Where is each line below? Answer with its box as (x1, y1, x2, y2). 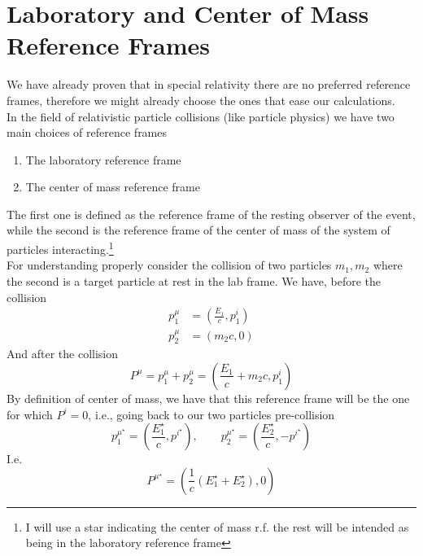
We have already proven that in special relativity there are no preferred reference (7, 76, 411, 93)
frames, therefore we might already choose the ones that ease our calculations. (7, 91, 395, 108)
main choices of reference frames (7, 124, 168, 141)
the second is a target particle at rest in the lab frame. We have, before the (7, 272, 382, 289)
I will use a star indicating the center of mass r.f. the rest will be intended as (25, 518, 409, 535)
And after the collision (7, 345, 119, 362)
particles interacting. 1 (7, 239, 114, 257)
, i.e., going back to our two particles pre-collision (88, 405, 335, 422)
